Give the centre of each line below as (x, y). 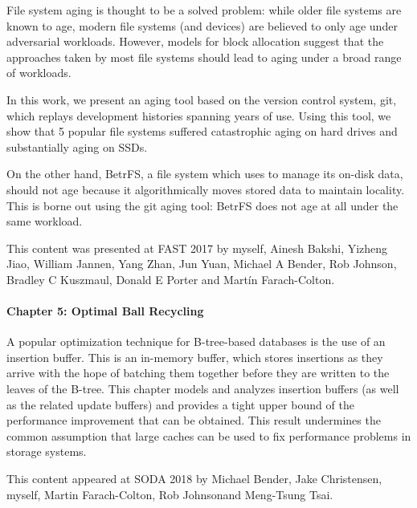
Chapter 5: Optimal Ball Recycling (105, 311)
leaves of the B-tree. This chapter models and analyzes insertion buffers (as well (203, 389)
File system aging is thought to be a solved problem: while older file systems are (204, 10)
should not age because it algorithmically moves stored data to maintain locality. (206, 189)
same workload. (45, 221)
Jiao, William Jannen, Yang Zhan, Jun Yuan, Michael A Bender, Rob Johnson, (202, 264)
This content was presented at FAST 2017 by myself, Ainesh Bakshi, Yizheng (197, 248)
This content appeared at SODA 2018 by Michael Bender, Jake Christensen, (194, 479)
